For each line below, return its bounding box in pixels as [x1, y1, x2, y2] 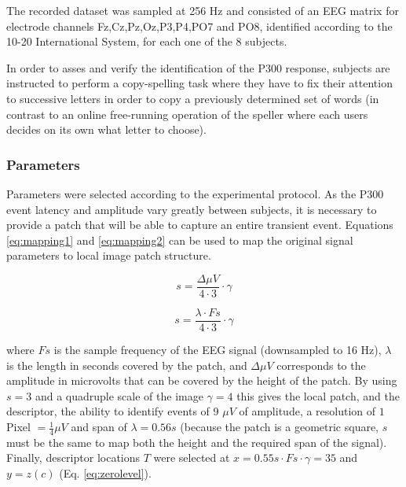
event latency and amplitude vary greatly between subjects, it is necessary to [6, 201, 377, 217]
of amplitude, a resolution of [239, 403, 376, 419]
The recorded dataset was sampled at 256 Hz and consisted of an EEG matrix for [6, 2, 399, 18]
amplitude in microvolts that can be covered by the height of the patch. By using [6, 372, 397, 389]
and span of [71, 419, 127, 435]
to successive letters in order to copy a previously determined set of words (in [6, 90, 379, 106]
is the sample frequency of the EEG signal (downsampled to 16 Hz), [53, 341, 382, 358]
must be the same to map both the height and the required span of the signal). [6, 434, 387, 450]
